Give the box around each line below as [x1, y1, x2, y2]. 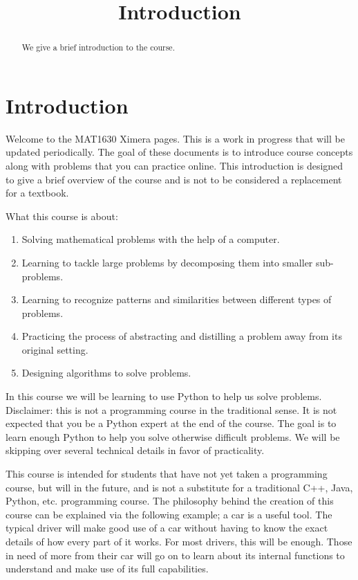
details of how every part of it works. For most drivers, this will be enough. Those [6, 534, 352, 549]
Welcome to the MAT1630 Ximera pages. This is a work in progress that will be [6, 131, 345, 145]
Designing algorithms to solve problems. [21, 365, 191, 380]
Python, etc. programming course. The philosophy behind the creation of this [6, 493, 334, 508]
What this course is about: [6, 208, 118, 223]
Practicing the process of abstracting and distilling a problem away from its [21, 329, 342, 343]
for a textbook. [6, 185, 69, 200]
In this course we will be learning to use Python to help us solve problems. [6, 389, 322, 404]
